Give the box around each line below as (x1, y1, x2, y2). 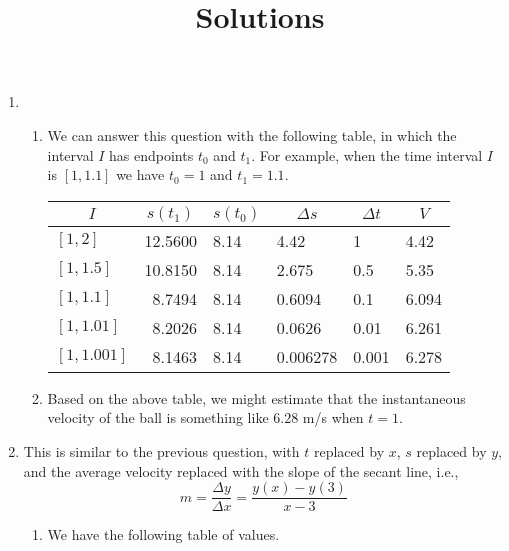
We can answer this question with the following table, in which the (47, 124, 457, 145)
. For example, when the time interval (251, 144, 483, 165)
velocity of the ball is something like (47, 407, 269, 428)
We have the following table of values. (47, 524, 280, 545)
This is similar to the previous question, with (23, 440, 300, 461)
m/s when (302, 407, 364, 428)
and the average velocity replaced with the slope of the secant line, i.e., (23, 460, 459, 481)
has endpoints (109, 144, 194, 165)
